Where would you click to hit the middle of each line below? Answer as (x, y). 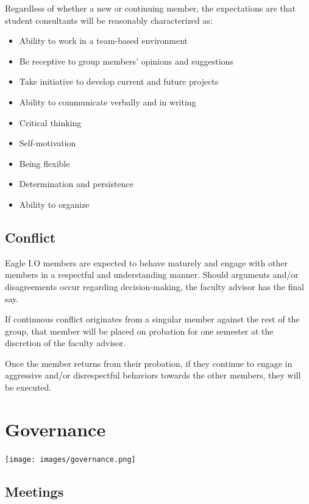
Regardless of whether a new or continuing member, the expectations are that (150, 8)
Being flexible (44, 163)
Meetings (34, 491)
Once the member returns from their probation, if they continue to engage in (149, 363)
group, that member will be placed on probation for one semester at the (139, 331)
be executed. (28, 387)
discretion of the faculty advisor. (66, 343)
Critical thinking (50, 122)
